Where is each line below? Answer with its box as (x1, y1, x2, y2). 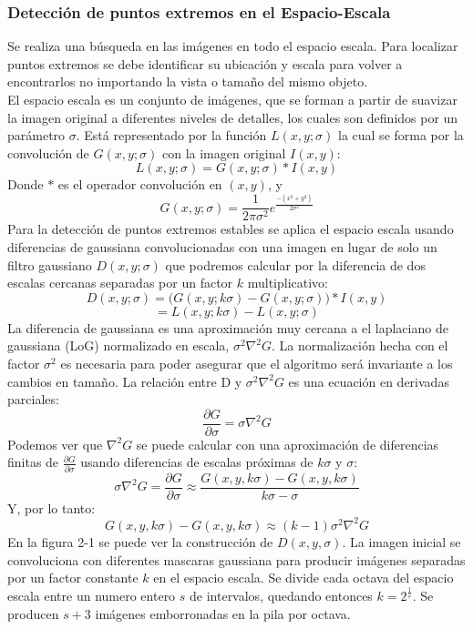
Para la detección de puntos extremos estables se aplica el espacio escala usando (7, 219, 454, 238)
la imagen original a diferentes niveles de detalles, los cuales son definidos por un (7, 107, 458, 127)
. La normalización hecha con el (271, 336, 448, 355)
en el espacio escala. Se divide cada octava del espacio (153, 568, 454, 587)
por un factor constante (7, 568, 139, 587)
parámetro (7, 126, 66, 145)
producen (7, 604, 59, 623)
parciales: (7, 390, 59, 409)
